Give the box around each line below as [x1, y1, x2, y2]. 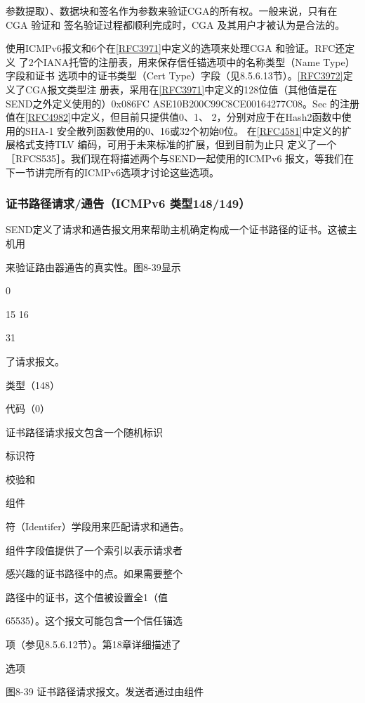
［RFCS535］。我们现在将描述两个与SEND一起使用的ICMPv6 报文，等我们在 [6, 150, 354, 165]
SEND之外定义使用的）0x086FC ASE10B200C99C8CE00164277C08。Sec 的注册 [6, 96, 359, 110]
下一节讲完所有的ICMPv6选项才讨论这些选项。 [6, 164, 219, 179]
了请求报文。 [6, 353, 65, 368]
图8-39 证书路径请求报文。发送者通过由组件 [6, 684, 204, 699]
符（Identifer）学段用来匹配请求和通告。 [6, 519, 190, 534]
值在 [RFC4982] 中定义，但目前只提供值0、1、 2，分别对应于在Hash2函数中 [6, 110, 342, 124]
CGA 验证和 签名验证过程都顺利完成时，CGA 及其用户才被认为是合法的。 [6, 17, 345, 32]
